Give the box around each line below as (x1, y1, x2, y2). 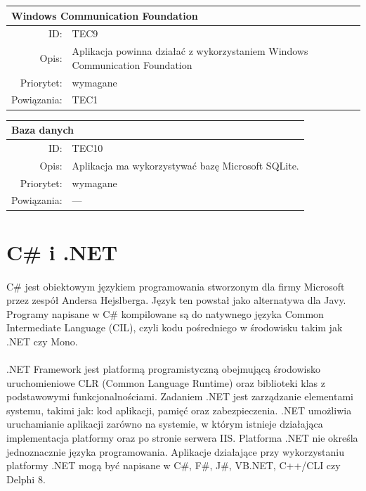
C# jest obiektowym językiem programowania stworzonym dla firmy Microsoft (6, 279, 345, 293)
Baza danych (11, 122, 74, 137)
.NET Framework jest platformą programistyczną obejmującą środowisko (6, 362, 320, 376)
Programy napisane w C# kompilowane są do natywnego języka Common (6, 306, 324, 321)
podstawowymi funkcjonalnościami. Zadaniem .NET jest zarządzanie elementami (6, 389, 353, 404)
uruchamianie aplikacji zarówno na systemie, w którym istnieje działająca (6, 416, 323, 431)
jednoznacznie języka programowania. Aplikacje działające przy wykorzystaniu (6, 444, 344, 459)
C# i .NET (6, 237, 118, 266)
